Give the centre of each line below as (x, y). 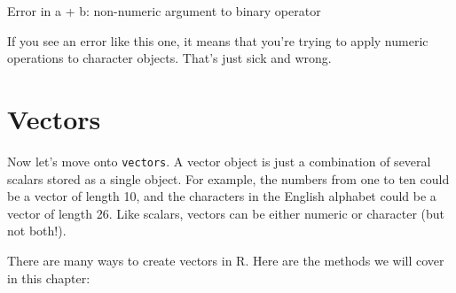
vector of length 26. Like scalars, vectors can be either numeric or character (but (226, 213)
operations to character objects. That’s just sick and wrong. (169, 58)
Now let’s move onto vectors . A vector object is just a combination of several (219, 161)
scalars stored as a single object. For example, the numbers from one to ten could (228, 178)
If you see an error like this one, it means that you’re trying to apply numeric (218, 40)
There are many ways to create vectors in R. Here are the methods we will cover (226, 260)
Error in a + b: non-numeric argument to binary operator (164, 11)
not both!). (37, 231)
